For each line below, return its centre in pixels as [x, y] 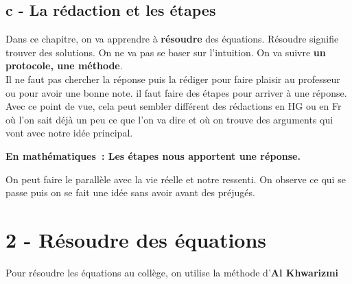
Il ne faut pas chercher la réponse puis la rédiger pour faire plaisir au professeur [173, 79]
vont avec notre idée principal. [69, 133]
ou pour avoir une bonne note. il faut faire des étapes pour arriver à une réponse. [176, 92]
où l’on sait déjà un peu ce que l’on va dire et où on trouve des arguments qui [169, 119]
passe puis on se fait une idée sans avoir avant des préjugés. [130, 192]
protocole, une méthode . [64, 66]
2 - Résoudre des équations [136, 239]
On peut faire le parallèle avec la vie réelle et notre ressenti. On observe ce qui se [176, 179]
